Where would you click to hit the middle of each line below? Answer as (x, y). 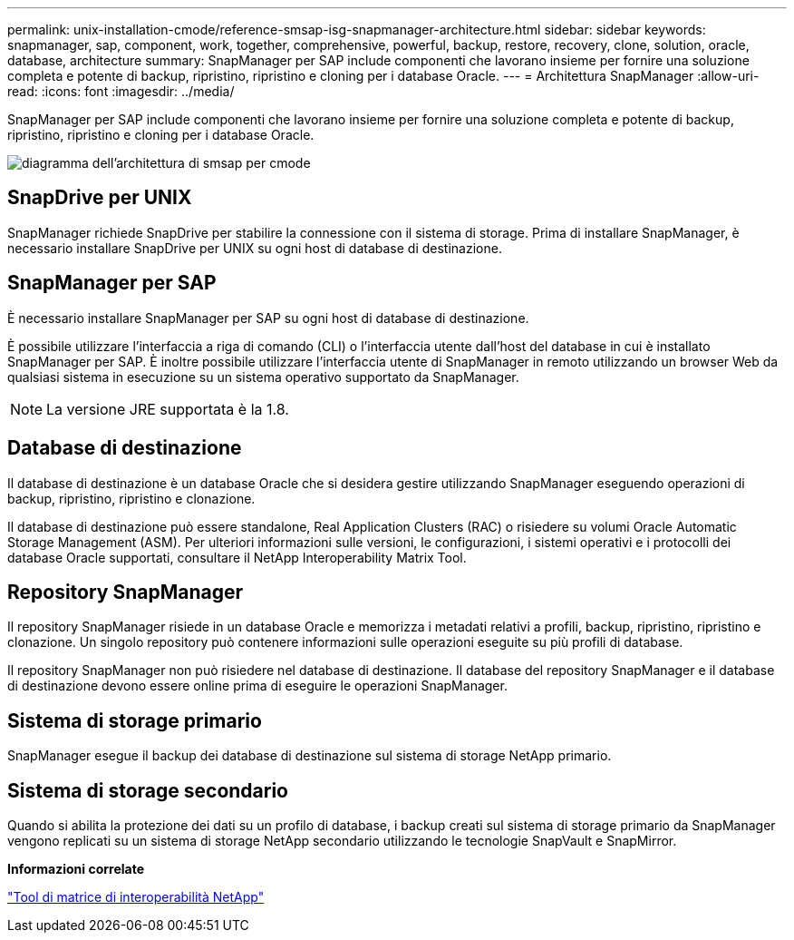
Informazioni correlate (76, 869)
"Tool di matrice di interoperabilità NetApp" (136, 897)
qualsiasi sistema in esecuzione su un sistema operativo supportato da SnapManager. (263, 377)
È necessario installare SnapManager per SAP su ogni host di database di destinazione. (268, 318)
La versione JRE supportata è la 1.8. (168, 409)
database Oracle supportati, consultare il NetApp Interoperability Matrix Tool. (237, 557)
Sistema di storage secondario (148, 790)
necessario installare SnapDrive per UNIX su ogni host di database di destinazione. (255, 248)
